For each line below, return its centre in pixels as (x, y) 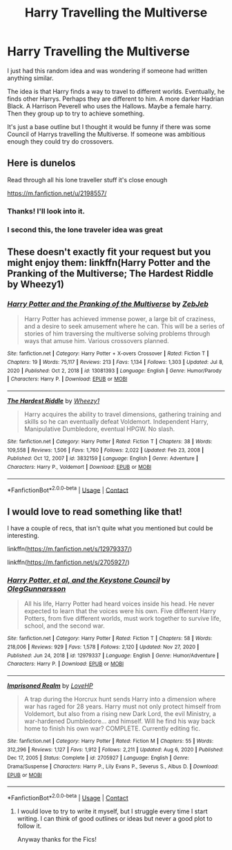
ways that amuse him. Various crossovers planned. (96, 341)
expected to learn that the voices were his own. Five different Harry (120, 611)
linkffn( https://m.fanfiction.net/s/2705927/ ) (68, 562)
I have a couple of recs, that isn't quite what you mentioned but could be (110, 528)
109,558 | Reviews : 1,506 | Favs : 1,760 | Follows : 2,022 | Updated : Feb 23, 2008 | (106, 450)
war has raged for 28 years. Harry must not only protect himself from (122, 706)
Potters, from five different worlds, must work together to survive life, (123, 619)
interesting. (23, 535)
